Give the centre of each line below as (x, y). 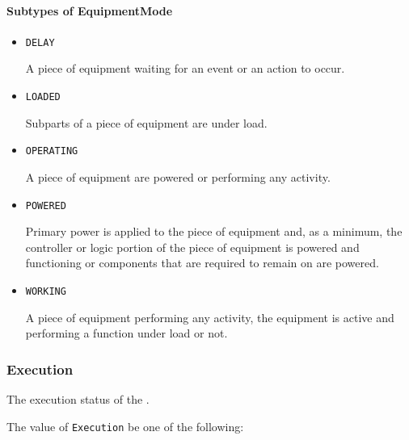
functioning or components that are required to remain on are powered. (202, 263)
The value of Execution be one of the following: (125, 426)
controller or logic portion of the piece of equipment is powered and (192, 247)
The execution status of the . (78, 399)
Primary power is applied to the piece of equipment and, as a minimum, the (214, 231)
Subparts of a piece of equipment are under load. (146, 122)
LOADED (43, 97)
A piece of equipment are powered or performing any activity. (178, 176)
